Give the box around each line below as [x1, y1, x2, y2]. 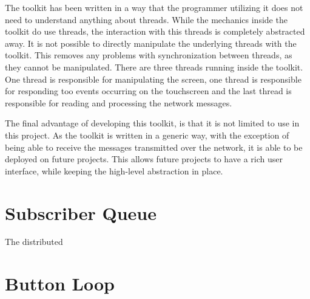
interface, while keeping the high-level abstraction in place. [5, 164, 223, 177]
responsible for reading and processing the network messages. [5, 96, 232, 109]
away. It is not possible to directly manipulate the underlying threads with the [5, 36, 297, 49]
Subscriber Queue [5, 200, 157, 225]
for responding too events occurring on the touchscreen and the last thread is [5, 84, 292, 97]
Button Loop [5, 271, 115, 296]
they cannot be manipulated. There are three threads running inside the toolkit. [5, 60, 303, 73]
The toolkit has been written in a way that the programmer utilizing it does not [5, 1, 303, 13]
